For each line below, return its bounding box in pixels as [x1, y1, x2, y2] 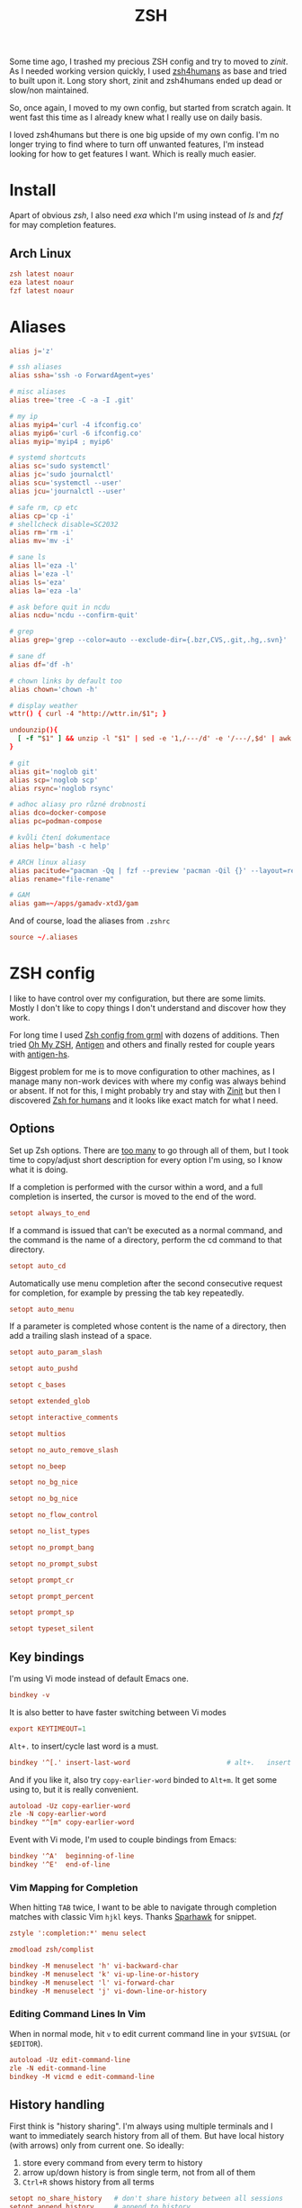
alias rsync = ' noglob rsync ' [9, 784, 115, 793]
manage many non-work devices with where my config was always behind [9, 1076, 286, 1086]
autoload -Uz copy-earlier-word [9, 1801, 130, 1811]
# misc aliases [9, 387, 67, 396]
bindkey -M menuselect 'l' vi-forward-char [9, 1978, 175, 1987]
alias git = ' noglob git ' [9, 767, 99, 776]
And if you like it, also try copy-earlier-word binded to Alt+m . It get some [9, 1774, 277, 1785]
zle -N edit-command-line [9, 2064, 106, 2073]
